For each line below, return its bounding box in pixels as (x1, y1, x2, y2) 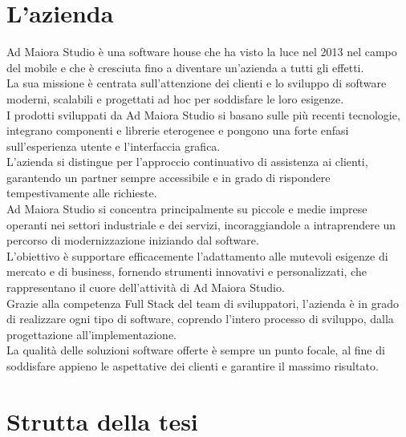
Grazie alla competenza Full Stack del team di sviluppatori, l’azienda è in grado (6, 294, 399, 311)
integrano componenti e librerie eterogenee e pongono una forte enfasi (6, 122, 349, 139)
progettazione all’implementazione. (6, 326, 177, 342)
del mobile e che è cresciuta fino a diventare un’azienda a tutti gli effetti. (6, 59, 364, 75)
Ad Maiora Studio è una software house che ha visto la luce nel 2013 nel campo (6, 43, 397, 60)
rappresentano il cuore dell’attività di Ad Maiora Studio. (6, 279, 285, 296)
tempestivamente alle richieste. (6, 184, 157, 201)
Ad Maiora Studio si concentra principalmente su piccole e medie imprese (6, 200, 367, 217)
